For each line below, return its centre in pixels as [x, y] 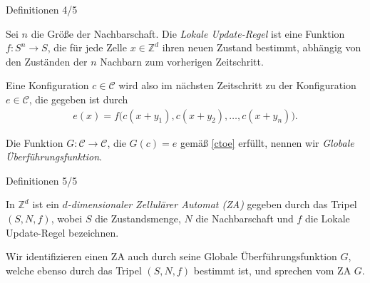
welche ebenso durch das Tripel [74, 270]
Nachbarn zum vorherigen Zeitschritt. [182, 61]
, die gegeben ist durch [78, 99]
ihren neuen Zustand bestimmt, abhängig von [262, 47]
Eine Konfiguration [47, 85]
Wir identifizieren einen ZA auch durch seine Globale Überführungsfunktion [171, 256]
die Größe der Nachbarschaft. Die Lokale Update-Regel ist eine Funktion [188, 33]
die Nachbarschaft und [245, 218]
